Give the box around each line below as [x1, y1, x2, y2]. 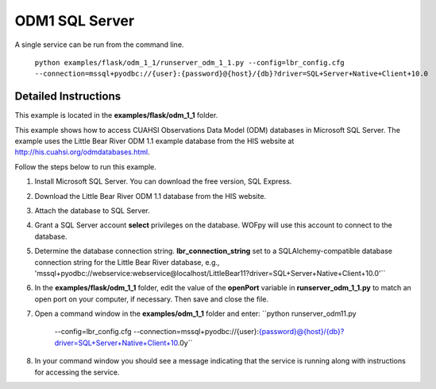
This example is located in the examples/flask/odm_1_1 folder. [14, 111, 218, 120]
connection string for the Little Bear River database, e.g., [34, 257, 220, 266]
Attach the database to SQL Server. [34, 205, 150, 215]
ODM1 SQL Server [14, 12, 135, 29]
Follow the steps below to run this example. [14, 161, 156, 171]
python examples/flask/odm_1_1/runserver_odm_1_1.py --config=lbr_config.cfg [34, 58, 345, 67]
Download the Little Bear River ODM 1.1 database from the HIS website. [34, 191, 266, 200]
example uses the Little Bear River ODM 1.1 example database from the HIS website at [14, 136, 295, 146]
